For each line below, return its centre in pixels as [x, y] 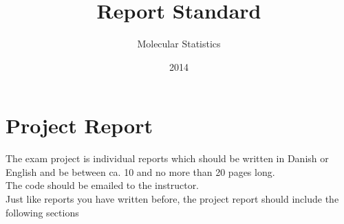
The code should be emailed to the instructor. [103, 185]
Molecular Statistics [179, 44]
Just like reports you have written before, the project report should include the [172, 199]
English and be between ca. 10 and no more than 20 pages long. [140, 171]
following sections [42, 212]
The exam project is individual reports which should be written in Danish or [167, 158]
